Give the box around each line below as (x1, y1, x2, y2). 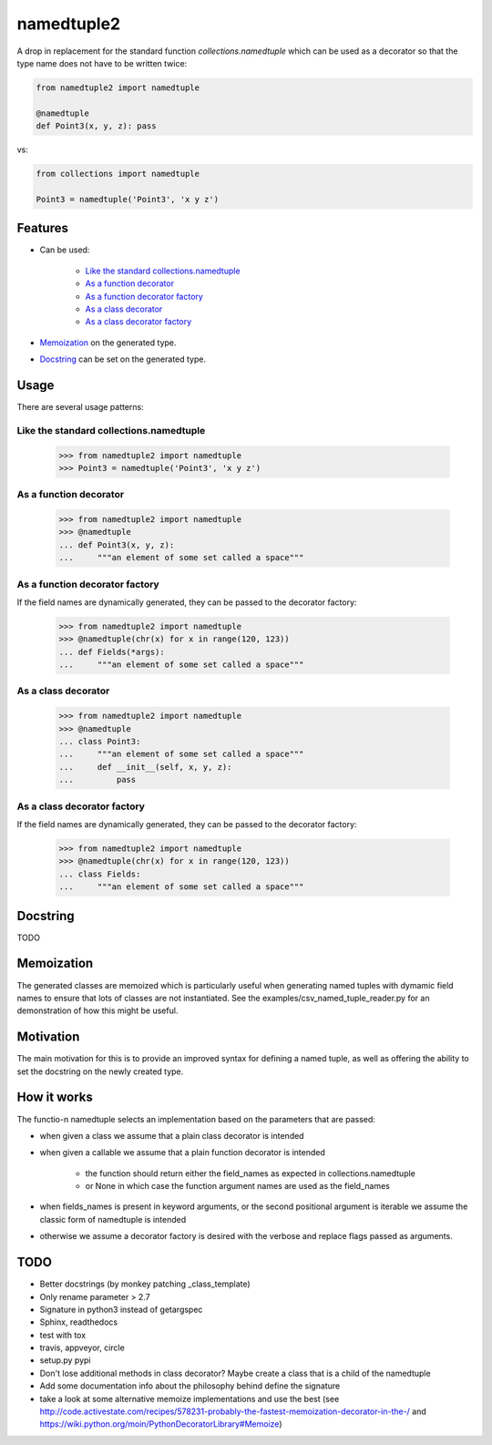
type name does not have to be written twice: (16, 57, 188, 68)
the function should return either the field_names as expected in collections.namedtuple (85, 1167, 416, 1179)
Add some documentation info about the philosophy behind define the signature (39, 1380, 341, 1391)
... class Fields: (58, 868, 141, 879)
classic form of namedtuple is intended (39, 1214, 187, 1225)
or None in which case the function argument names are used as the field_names (85, 1181, 391, 1192)
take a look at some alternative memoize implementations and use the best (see (39, 1393, 340, 1404)
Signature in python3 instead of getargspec (39, 1304, 203, 1315)
